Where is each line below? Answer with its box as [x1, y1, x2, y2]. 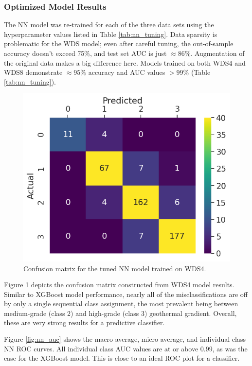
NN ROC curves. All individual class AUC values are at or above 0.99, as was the [4, 343, 248, 353]
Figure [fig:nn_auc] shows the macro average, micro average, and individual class [4, 334, 246, 344]
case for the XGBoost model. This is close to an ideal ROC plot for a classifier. [4, 353, 240, 363]
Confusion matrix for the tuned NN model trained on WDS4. [23, 263, 206, 273]
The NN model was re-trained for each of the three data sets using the [4, 19, 214, 30]
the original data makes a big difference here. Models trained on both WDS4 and [4, 57, 246, 68]
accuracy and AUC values [88, 67, 165, 77]
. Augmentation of [190, 48, 245, 58]
